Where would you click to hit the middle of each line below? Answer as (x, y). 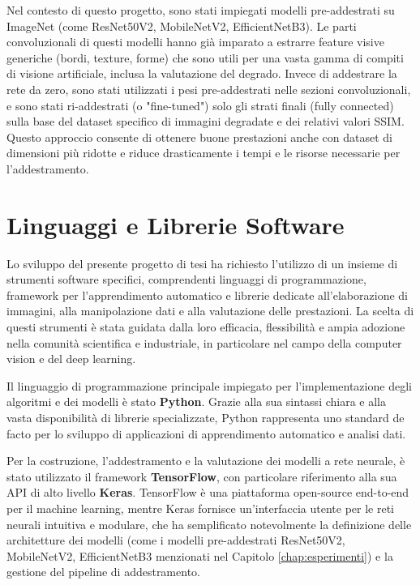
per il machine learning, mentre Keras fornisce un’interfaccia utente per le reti (201, 508)
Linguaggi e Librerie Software (176, 224)
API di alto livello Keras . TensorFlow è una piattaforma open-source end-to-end (208, 492)
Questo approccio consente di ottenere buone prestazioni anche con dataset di (200, 137)
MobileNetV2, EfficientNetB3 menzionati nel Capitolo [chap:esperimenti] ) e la (200, 555)
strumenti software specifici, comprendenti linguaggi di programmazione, (186, 279)
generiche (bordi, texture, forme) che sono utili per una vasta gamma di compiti (205, 57)
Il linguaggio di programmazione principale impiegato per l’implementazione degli (209, 385)
